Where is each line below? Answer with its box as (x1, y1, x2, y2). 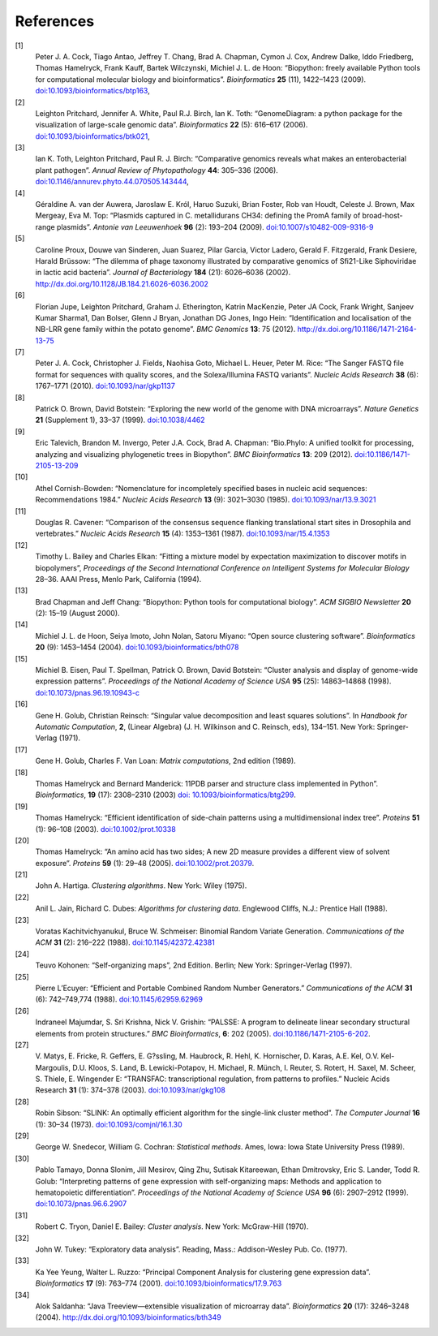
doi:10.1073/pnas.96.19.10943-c (35, 687, 140, 697)
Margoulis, (35, 1062, 71, 1072)
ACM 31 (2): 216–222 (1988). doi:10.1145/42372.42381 (35, 937, 215, 947)
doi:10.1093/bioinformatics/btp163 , (35, 86, 150, 96)
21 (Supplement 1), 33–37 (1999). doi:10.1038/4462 (35, 415, 206, 425)
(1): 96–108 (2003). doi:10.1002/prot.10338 (35, 824, 176, 834)
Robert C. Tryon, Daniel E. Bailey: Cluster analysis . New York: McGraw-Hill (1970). (35, 1222, 309, 1231)
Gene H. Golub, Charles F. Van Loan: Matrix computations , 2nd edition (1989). (35, 756, 296, 766)
